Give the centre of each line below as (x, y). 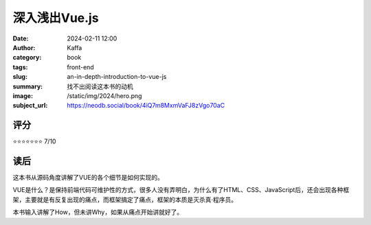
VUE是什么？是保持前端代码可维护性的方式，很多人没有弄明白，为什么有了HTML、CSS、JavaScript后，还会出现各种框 (181, 190)
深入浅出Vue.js (56, 18)
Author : (24, 47)
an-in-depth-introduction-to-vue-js (117, 77)
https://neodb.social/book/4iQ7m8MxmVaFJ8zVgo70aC (146, 106)
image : (23, 95)
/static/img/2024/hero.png (104, 95)
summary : (28, 86)
